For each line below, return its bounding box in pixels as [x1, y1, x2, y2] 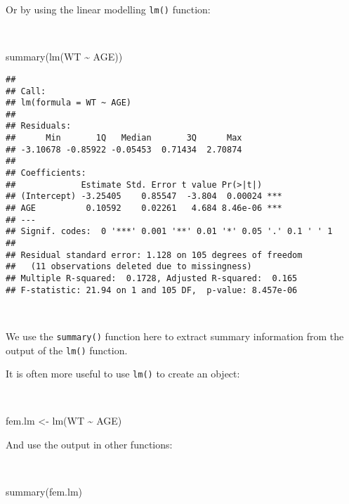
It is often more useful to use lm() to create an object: [6, 366, 240, 381]
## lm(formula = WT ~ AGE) [6, 98, 131, 108]
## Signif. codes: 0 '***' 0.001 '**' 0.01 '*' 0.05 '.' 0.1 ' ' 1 [6, 226, 333, 237]
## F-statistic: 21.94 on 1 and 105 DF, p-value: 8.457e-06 [6, 285, 298, 295]
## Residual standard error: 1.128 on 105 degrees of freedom [6, 250, 303, 260]
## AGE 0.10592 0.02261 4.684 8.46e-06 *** [6, 203, 282, 214]
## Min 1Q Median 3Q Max [6, 133, 242, 143]
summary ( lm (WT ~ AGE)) [6, 49, 123, 64]
